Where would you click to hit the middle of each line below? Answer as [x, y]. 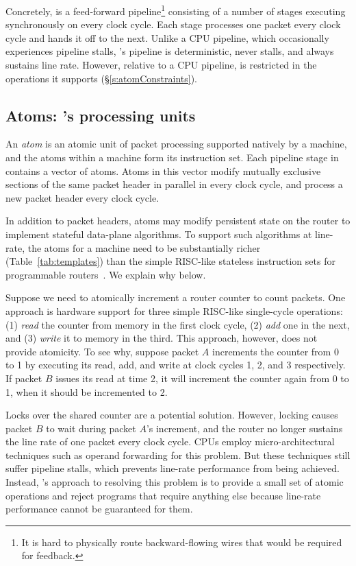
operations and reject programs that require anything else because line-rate [163, 495]
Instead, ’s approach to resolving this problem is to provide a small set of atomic [175, 482]
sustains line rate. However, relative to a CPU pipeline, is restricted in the [161, 65]
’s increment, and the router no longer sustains [244, 428]
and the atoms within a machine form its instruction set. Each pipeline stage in [172, 157]
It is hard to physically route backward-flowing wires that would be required [182, 542]
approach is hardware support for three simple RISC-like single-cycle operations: [174, 310]
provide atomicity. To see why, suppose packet [102, 351]
